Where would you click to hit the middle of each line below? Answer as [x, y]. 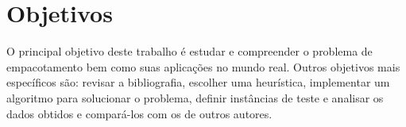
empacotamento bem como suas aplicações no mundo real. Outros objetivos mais [203, 66]
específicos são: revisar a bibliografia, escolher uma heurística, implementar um [198, 82]
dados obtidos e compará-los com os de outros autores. [139, 113]
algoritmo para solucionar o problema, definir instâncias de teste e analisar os [195, 97]
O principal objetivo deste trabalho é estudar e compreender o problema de [189, 51]
